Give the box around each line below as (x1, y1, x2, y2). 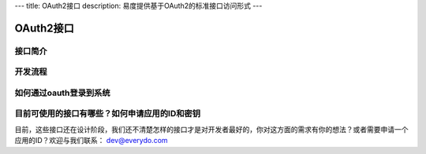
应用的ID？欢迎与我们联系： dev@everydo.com (14, 136, 169, 145)
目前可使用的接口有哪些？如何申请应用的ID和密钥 (14, 108, 201, 119)
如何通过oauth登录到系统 (14, 87, 110, 98)
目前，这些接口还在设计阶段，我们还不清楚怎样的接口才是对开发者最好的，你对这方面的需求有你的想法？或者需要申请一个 (14, 124, 409, 134)
